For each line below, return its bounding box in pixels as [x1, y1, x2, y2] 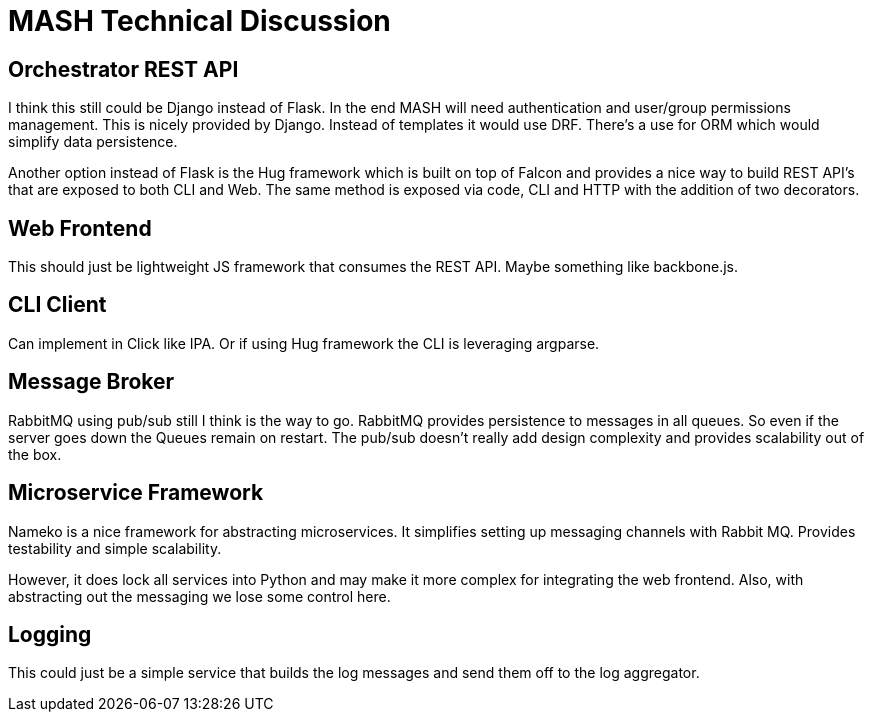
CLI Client [8, 292, 107, 318]
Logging [8, 621, 92, 647]
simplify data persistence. [8, 133, 178, 151]
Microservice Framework [8, 480, 264, 506]
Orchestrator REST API [8, 56, 239, 82]
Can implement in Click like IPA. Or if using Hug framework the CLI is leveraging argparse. [8, 334, 600, 352]
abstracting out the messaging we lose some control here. [8, 587, 391, 605]
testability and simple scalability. [8, 539, 222, 557]
